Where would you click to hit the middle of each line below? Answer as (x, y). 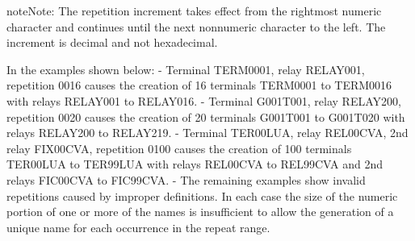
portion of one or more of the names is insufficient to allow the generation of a (200, 212)
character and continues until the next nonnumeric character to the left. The (196, 26)
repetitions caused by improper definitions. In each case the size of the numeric (202, 195)
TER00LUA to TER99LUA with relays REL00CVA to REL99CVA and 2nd (195, 164)
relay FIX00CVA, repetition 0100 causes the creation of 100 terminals (179, 148)
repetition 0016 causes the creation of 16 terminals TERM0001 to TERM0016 (199, 85)
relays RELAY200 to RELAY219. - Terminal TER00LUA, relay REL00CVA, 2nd (207, 133)
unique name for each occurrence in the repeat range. (138, 227)
